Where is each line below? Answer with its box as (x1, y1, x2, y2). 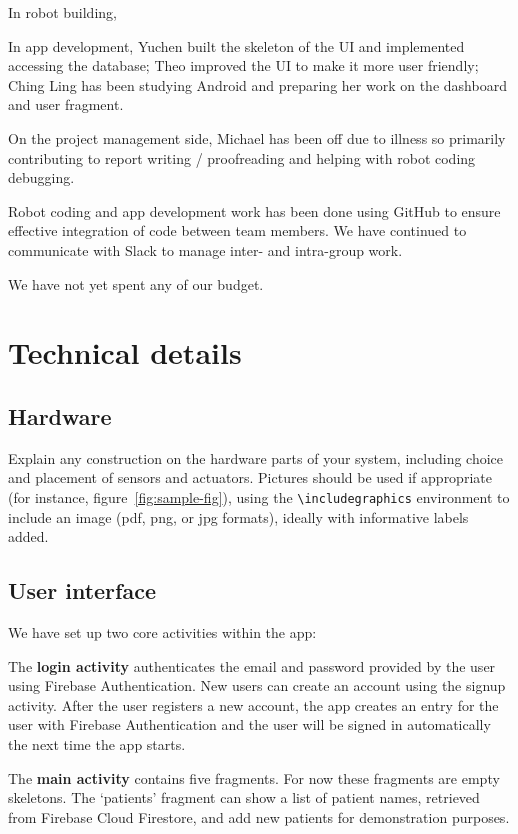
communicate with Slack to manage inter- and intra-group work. (8, 239, 403, 260)
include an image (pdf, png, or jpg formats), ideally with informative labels (8, 506, 469, 527)
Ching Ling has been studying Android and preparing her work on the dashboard (8, 74, 507, 95)
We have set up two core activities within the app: (8, 621, 317, 642)
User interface (8, 575, 156, 606)
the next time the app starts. (8, 733, 186, 754)
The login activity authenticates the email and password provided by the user (8, 655, 496, 676)
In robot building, (8, 2, 117, 22)
